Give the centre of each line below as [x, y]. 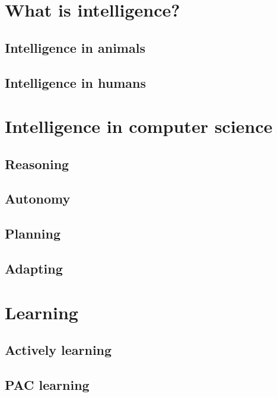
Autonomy [38, 198]
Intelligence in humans [75, 82]
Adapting [34, 269]
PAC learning [47, 384]
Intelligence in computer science [139, 126]
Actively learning [58, 350]
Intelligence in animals [75, 47]
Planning [33, 234]
